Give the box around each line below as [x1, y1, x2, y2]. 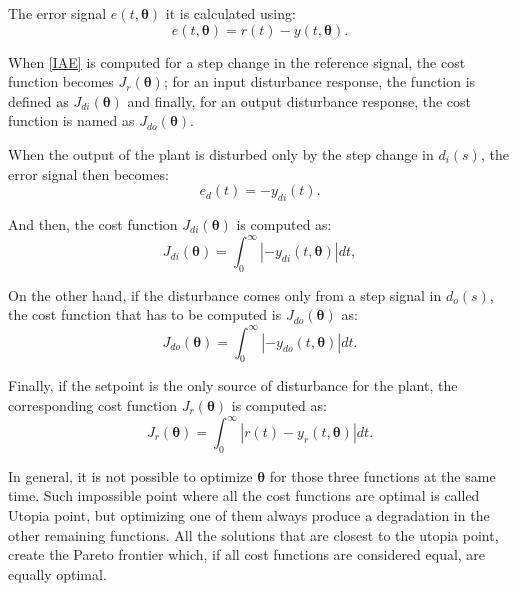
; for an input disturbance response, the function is [163, 71, 476, 92]
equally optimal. [8, 563, 107, 584]
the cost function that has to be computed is [8, 304, 282, 325]
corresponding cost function [8, 394, 178, 415]
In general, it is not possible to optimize [8, 465, 253, 486]
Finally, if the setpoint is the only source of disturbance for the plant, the [8, 375, 458, 396]
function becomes [8, 71, 114, 92]
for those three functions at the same [269, 465, 496, 486]
